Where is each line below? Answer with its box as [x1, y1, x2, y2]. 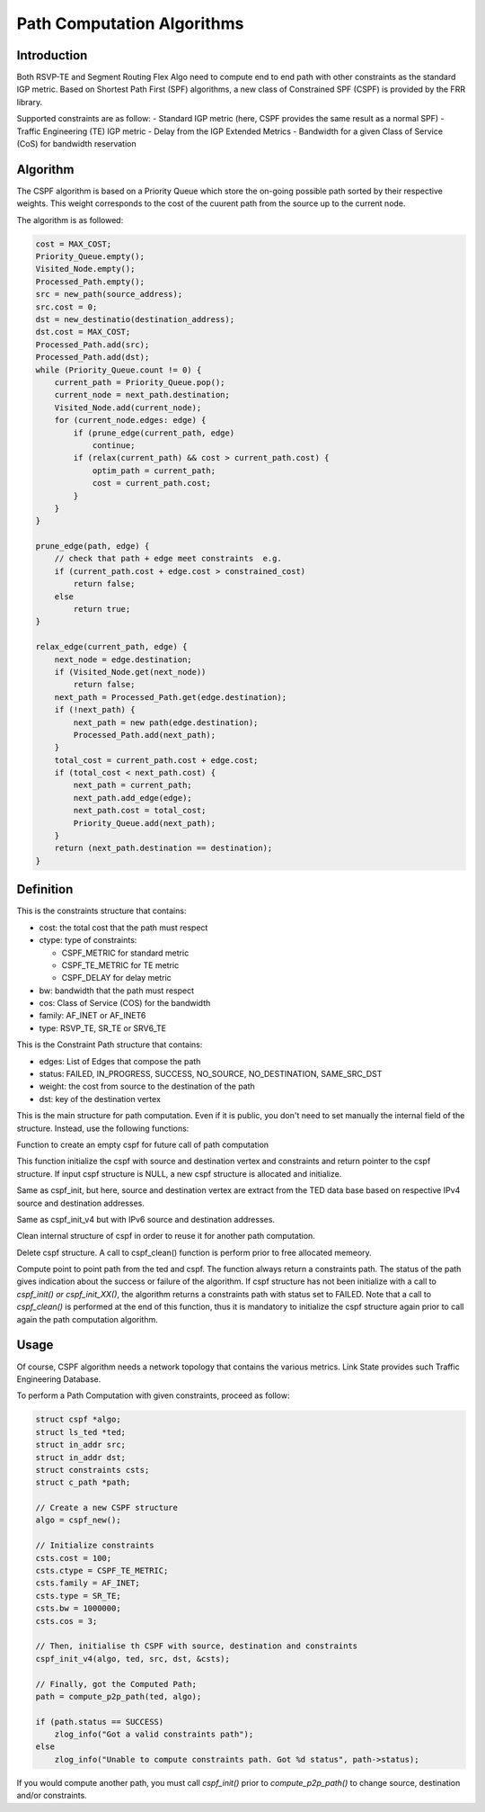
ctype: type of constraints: [39, 935, 137, 946]
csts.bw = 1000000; [35, 1603, 121, 1614]
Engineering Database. [16, 1373, 101, 1385]
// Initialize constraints [35, 1540, 154, 1551]
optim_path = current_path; [92, 465, 216, 476]
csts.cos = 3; [35, 1616, 98, 1626]
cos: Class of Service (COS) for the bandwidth [39, 998, 211, 1009]
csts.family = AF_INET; [35, 1578, 141, 1588]
